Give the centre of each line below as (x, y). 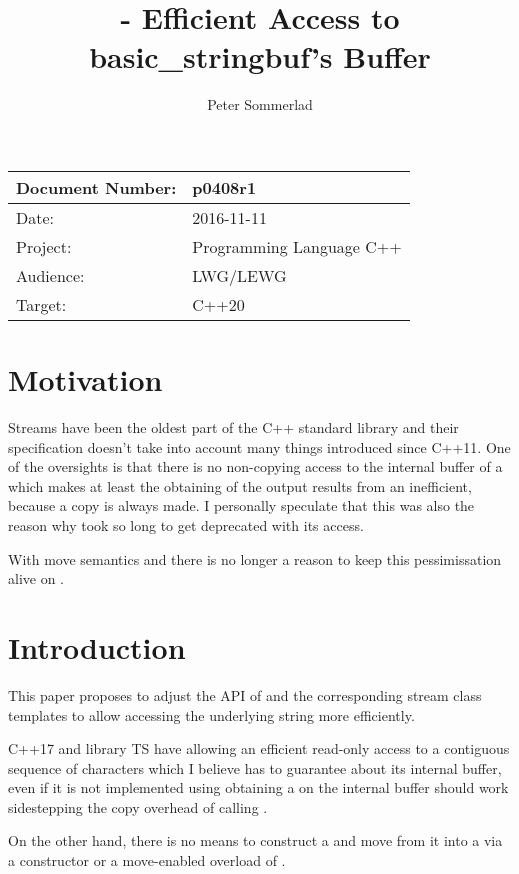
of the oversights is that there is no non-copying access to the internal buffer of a (255, 466)
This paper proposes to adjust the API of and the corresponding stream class (245, 694)
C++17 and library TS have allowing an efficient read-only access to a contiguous (259, 748)
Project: (44, 246)
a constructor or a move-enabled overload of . (147, 860)
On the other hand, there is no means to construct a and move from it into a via (255, 840)
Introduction (97, 646)
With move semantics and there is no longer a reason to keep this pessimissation (255, 558)
